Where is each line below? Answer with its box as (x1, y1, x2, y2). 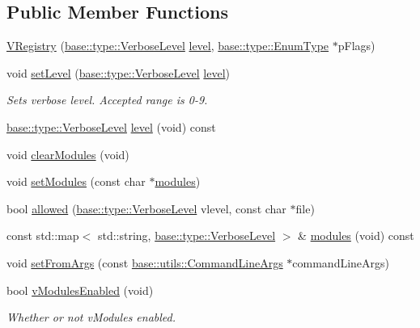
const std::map (6, 227, 79, 244)
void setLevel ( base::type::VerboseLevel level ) (6, 64, 231, 81)
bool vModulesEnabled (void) (6, 281, 154, 298)
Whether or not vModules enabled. (6, 309, 176, 326)
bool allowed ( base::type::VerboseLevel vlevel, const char (6, 200, 286, 217)
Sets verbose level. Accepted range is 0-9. (6, 91, 208, 108)
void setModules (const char (6, 173, 146, 190)
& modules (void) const (298, 227, 414, 244)
